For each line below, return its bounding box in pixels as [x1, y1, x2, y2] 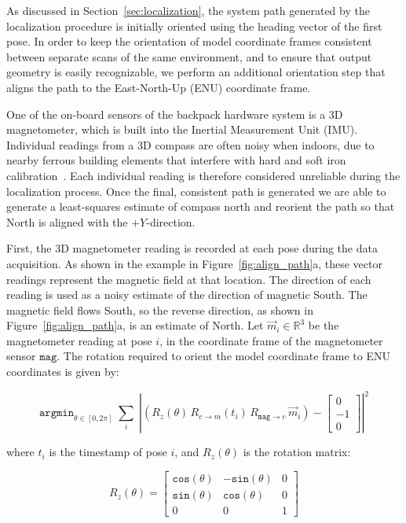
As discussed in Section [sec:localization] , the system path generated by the [6, 2, 370, 18]
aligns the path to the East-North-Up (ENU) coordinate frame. [6, 79, 311, 95]
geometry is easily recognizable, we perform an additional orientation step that [6, 64, 386, 80]
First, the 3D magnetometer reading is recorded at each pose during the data [6, 240, 378, 256]
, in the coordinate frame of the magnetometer [159, 332, 383, 348]
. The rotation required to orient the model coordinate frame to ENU [57, 348, 390, 364]
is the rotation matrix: [243, 444, 351, 460]
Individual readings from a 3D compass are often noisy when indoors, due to [6, 136, 375, 153]
